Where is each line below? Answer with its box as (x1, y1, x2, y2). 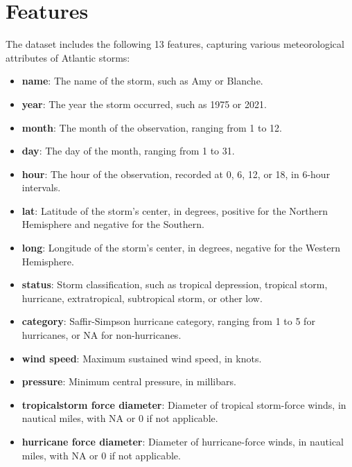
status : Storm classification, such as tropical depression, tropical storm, (21, 277, 328, 292)
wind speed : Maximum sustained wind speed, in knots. (21, 351, 262, 365)
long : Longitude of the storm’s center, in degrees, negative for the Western (21, 240, 340, 255)
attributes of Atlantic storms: (6, 50, 130, 64)
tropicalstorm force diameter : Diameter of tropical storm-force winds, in (21, 397, 346, 412)
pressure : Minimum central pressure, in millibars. (21, 374, 236, 389)
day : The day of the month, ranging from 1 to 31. (21, 143, 235, 158)
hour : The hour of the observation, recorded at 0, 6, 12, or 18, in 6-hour (21, 166, 331, 181)
